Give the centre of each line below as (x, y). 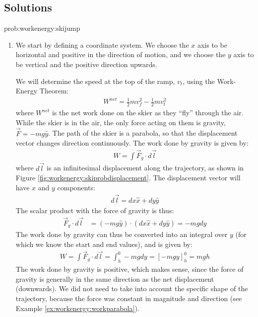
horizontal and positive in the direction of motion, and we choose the (121, 54)
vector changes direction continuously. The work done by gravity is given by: (132, 143)
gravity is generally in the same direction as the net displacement (115, 278)
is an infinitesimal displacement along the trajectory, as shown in (145, 168)
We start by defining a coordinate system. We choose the (102, 44)
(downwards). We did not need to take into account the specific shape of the (132, 288)
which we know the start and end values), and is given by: (104, 244)
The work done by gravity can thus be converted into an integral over (122, 234)
